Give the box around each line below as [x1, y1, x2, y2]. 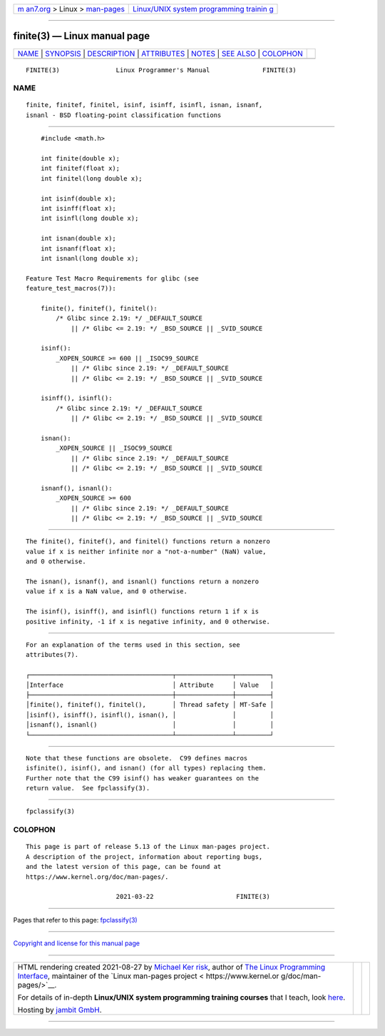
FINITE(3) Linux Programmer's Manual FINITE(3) [26, 66, 297, 74]
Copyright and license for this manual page [13, 939, 140, 947]
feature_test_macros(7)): [26, 284, 117, 293]
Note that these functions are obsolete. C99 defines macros [26, 754, 248, 762]
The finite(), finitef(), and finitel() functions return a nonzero [26, 538, 270, 545]
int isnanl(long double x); [40, 254, 139, 262]
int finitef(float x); [40, 164, 120, 173]
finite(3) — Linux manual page [13, 30, 150, 42]
